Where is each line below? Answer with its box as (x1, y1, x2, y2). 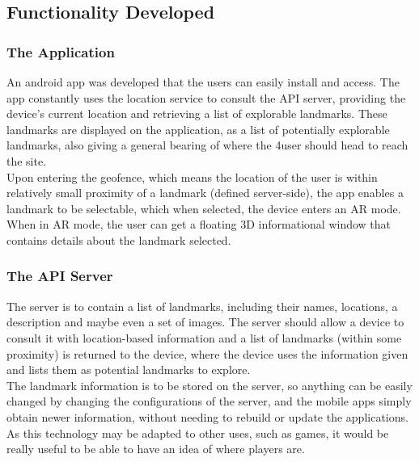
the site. (6, 152, 47, 169)
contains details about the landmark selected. (6, 231, 231, 248)
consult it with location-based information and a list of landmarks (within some (6, 329, 402, 346)
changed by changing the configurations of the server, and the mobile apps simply (6, 393, 412, 409)
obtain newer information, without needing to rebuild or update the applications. (6, 408, 408, 425)
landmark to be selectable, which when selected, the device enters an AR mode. (6, 199, 401, 216)
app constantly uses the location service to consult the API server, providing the (6, 89, 406, 106)
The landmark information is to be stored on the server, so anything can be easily (6, 376, 413, 393)
